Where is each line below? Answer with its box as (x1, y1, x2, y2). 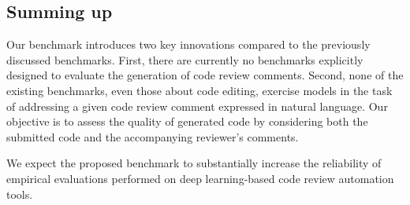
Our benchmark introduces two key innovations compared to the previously (6, 36, 371, 53)
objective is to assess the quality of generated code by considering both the (6, 113, 368, 130)
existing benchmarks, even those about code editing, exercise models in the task (6, 82, 393, 98)
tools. (6, 185, 33, 202)
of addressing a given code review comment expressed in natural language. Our (6, 97, 388, 114)
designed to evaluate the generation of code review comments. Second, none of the (6, 67, 404, 83)
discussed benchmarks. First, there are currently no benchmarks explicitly (6, 51, 363, 68)
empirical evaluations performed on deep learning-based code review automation (6, 170, 394, 186)
